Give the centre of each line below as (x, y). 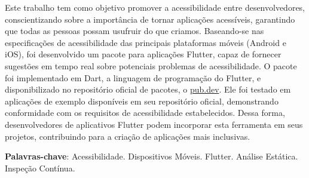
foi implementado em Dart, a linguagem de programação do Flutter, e (133, 77)
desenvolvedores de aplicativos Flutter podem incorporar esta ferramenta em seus (154, 124)
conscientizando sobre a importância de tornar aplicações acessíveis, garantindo (150, 19)
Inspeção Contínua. (40, 168)
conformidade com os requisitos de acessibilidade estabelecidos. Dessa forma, (145, 113)
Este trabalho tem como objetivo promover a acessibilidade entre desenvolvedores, (155, 7)
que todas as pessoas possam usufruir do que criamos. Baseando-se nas (134, 31)
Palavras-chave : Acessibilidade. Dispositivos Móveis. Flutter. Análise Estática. (152, 156)
